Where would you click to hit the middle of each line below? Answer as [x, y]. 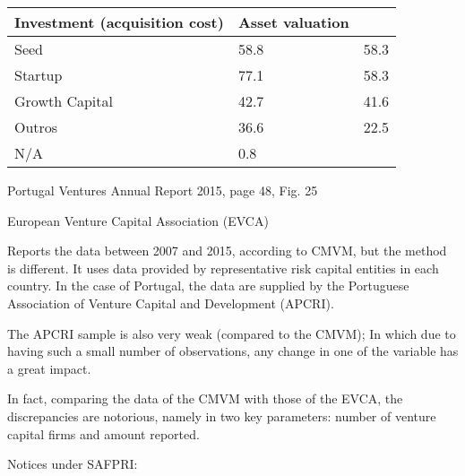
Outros [36, 127]
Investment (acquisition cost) [119, 22]
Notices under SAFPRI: [73, 464]
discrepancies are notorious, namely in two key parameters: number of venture [222, 415]
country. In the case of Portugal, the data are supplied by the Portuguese [208, 286]
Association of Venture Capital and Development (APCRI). [171, 303]
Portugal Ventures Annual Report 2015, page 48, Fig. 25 [163, 190]
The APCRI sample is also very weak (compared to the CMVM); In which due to [232, 333]
